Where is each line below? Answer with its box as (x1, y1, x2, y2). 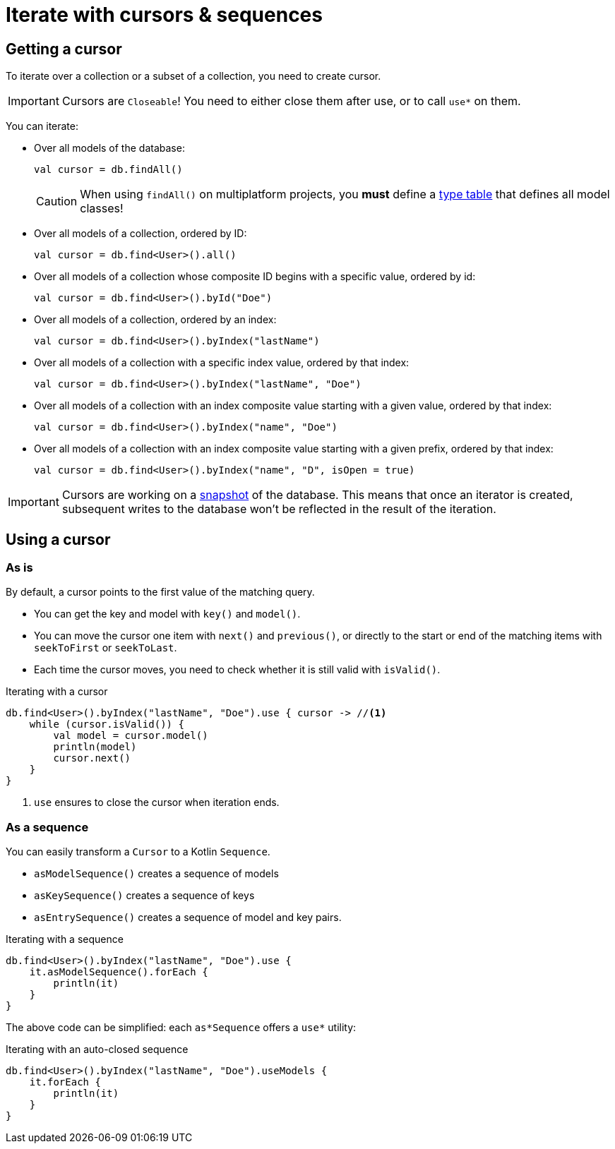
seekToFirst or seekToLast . (34, 642, 177, 654)
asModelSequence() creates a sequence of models (34, 867, 279, 880)
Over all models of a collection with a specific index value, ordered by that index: (34, 356, 410, 369)
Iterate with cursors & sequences (6, 3, 323, 27)
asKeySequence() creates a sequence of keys (34, 889, 255, 902)
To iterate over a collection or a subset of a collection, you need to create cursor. (6, 70, 381, 83)
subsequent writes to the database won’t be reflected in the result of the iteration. (61, 502, 496, 517)
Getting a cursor (6, 40, 122, 58)
